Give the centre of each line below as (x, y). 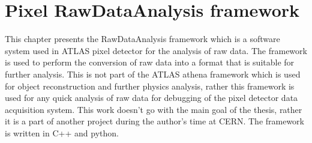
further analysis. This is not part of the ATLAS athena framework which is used (153, 74)
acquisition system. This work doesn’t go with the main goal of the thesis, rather (154, 109)
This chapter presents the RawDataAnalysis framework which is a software (142, 39)
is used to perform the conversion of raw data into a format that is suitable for (150, 62)
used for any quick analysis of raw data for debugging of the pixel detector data (151, 98)
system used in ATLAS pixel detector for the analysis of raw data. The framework (156, 50)
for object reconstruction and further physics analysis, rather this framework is (150, 86)
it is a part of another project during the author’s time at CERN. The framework (154, 121)
